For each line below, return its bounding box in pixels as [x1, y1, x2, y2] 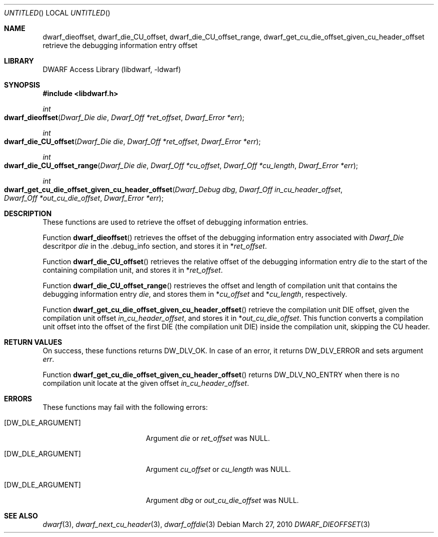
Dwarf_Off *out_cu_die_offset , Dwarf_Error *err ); [4, 194, 164, 202]
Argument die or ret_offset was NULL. [145, 434, 270, 442]
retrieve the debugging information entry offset [42, 41, 197, 50]
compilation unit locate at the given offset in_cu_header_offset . [42, 379, 249, 387]
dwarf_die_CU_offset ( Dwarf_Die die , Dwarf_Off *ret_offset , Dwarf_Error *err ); [4, 137, 261, 146]
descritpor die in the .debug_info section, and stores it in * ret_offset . [42, 242, 267, 250]
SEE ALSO [4, 511, 38, 520]
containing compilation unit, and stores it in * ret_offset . [42, 266, 223, 274]
